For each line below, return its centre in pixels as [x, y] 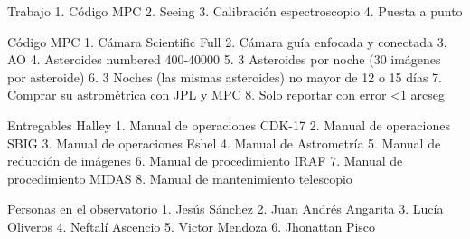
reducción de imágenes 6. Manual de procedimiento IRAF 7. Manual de [205, 161]
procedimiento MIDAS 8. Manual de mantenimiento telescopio [180, 178]
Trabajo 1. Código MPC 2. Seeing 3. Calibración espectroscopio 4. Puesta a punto [235, 11]
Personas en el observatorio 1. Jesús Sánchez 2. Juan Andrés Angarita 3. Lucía [226, 209]
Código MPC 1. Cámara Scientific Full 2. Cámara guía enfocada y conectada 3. [227, 41]
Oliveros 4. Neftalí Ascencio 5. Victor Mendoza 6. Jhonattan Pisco [192, 226]
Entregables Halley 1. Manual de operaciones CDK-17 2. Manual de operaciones [229, 124]
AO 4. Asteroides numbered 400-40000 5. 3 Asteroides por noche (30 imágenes [224, 59]
